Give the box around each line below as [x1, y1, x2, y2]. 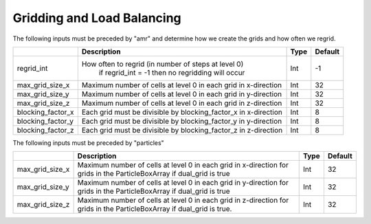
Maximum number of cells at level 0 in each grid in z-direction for [77, 196, 289, 205]
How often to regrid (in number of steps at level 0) [81, 59, 244, 69]
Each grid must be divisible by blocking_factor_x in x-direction [81, 107, 283, 117]
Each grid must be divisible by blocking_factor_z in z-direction [81, 125, 283, 135]
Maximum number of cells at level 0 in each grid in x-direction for [77, 160, 289, 170]
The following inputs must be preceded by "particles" [12, 138, 164, 147]
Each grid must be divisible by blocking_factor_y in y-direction [81, 116, 282, 126]
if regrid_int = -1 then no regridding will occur [98, 67, 245, 77]
